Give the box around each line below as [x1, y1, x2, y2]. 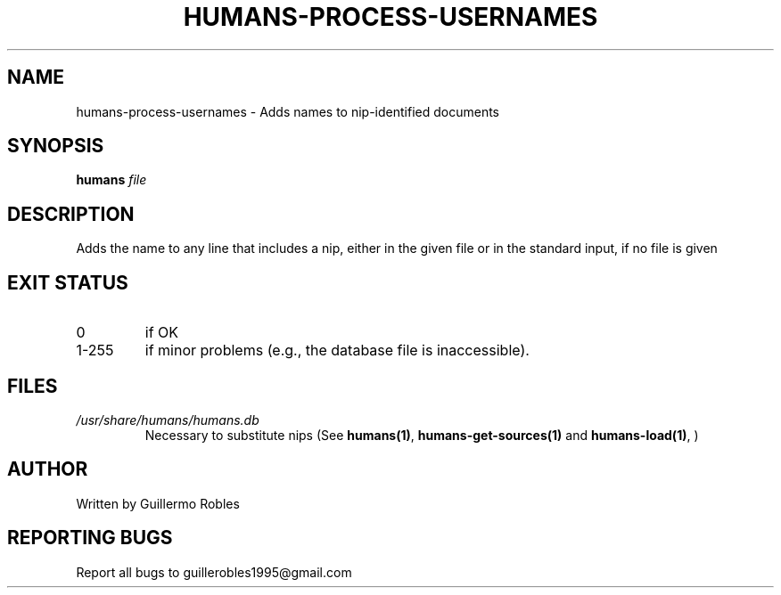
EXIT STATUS [7, 271, 128, 294]
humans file [76, 172, 147, 188]
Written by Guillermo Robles [76, 495, 240, 511]
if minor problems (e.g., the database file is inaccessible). [144, 341, 530, 360]
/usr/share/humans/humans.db [76, 412, 259, 428]
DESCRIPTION [7, 202, 135, 225]
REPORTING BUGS [7, 526, 173, 550]
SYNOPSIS [7, 134, 104, 158]
